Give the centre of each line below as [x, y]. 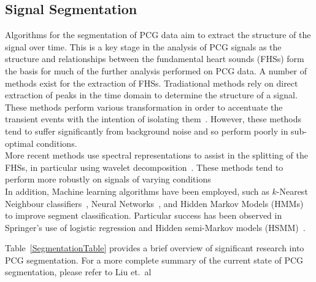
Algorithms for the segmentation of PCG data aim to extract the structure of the [158, 35]
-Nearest [292, 191]
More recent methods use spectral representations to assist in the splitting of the [156, 155]
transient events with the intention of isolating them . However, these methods [153, 119]
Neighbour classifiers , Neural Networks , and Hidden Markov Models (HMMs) [154, 203]
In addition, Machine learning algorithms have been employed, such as [137, 191]
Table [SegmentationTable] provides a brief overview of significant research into [155, 248]
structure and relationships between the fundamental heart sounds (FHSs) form [155, 59]
